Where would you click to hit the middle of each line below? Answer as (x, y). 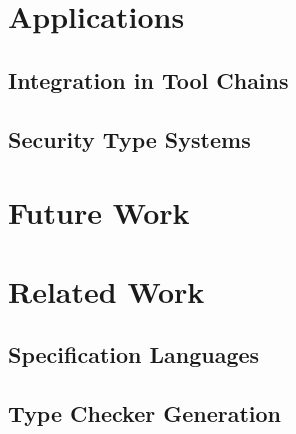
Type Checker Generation (145, 412)
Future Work (99, 212)
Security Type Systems (129, 138)
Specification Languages (134, 354)
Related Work (106, 290)
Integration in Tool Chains (148, 79)
